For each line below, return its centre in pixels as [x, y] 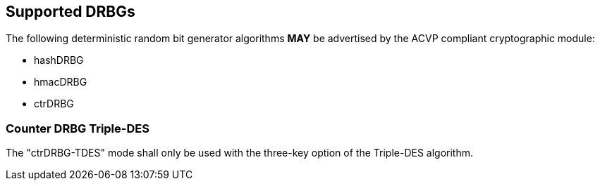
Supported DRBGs [71, 12]
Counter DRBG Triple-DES [78, 128]
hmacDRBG [61, 82]
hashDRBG [59, 60]
